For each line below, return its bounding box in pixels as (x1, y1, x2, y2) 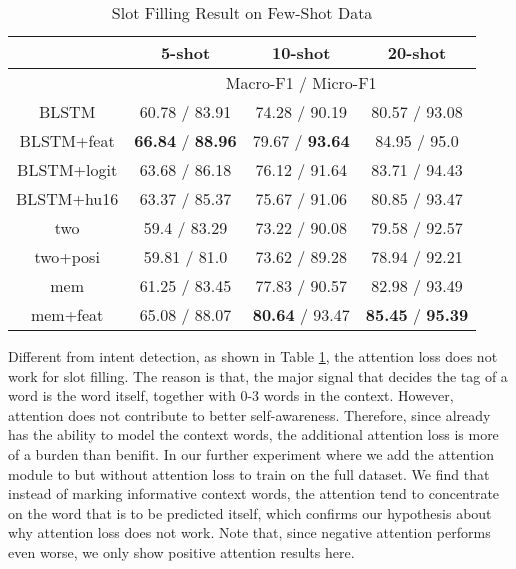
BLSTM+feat (19, 129, 115, 152)
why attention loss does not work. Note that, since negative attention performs (8, 522, 491, 543)
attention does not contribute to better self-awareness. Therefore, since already (8, 404, 491, 425)
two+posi (34, 245, 100, 268)
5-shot (160, 41, 211, 64)
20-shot (387, 41, 447, 64)
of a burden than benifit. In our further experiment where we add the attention (8, 443, 495, 464)
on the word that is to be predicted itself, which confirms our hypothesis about (8, 502, 492, 523)
